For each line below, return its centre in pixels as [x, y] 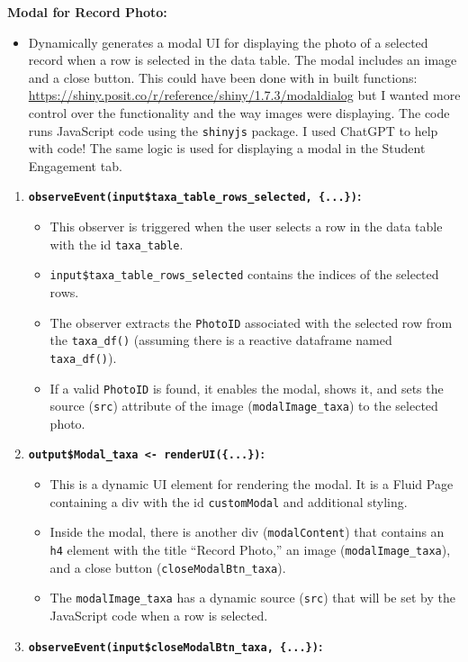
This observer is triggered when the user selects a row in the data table [246, 227]
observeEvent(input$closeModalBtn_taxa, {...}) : [175, 645]
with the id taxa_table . [117, 244]
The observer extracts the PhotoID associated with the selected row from [251, 322]
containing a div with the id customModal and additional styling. [229, 501]
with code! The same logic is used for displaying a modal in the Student [227, 148]
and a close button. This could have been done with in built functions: [223, 77]
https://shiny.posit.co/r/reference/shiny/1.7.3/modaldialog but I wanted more [244, 95]
